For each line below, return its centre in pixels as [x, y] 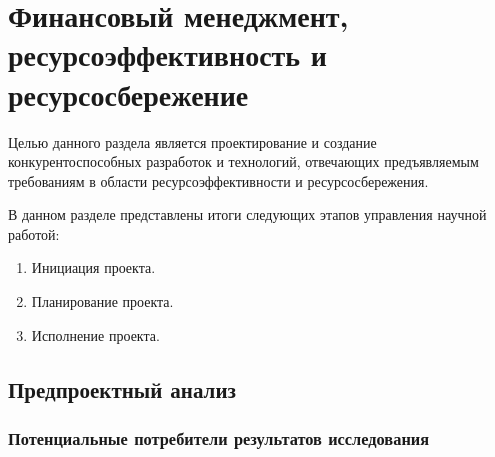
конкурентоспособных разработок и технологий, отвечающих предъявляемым [243, 161]
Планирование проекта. [102, 301]
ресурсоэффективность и [167, 54]
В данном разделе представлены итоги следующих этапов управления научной [247, 214]
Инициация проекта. [93, 267]
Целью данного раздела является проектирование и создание [192, 141]
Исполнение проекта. [95, 334]
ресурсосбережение [128, 93]
